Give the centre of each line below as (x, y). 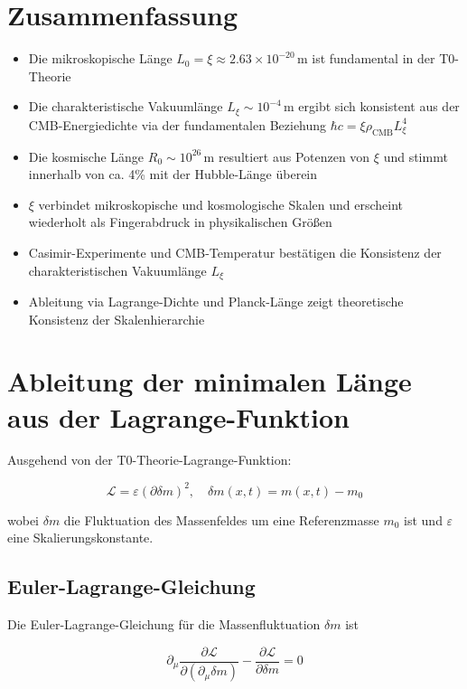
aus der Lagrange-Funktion (178, 416)
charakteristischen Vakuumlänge (117, 270)
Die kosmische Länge (86, 156)
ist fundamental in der (374, 58)
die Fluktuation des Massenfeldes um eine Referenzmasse (221, 519)
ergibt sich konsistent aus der (379, 106)
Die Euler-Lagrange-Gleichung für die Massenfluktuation (164, 623)
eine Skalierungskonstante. (80, 538)
